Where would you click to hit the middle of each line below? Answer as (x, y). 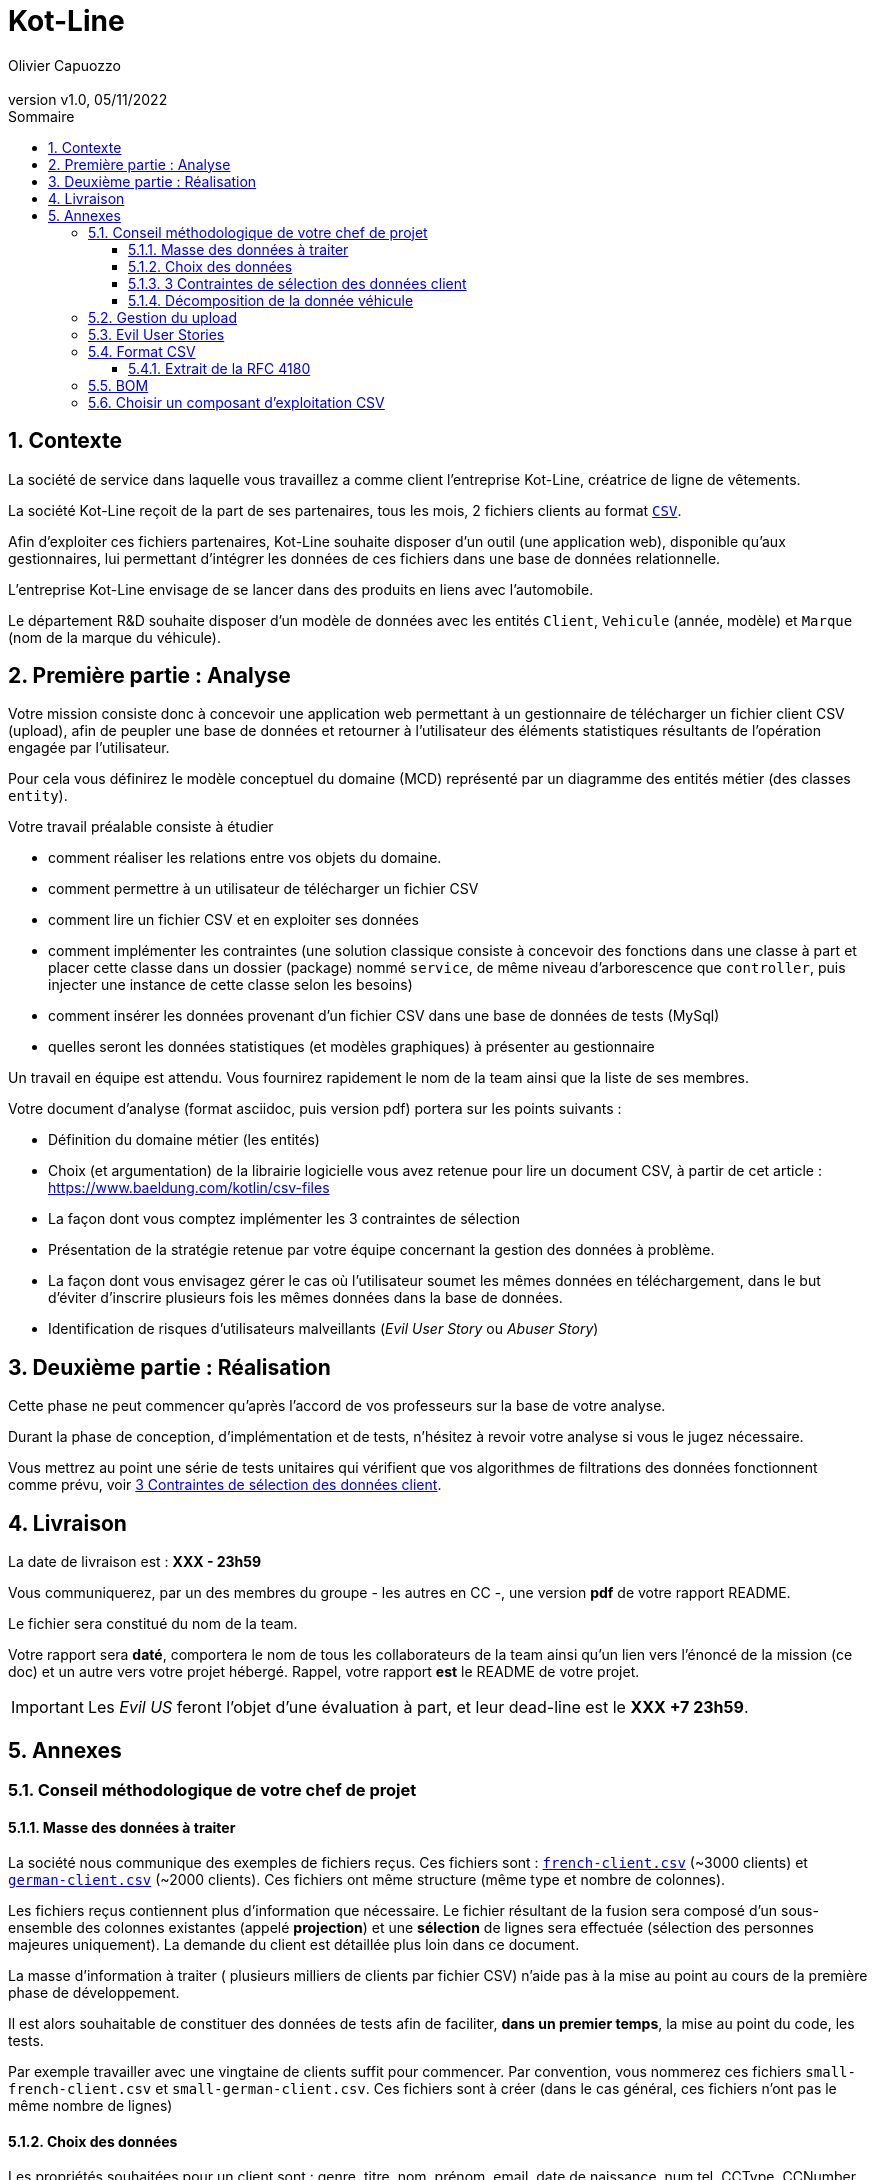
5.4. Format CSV (142, 351)
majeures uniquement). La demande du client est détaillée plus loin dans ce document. (294, 1945)
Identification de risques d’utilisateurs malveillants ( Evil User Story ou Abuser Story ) (323, 1329)
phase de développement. (94, 1993)
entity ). (38, 796)
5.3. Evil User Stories (156, 334)
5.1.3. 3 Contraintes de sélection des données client (297, 283)
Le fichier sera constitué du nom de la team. (153, 1624)
